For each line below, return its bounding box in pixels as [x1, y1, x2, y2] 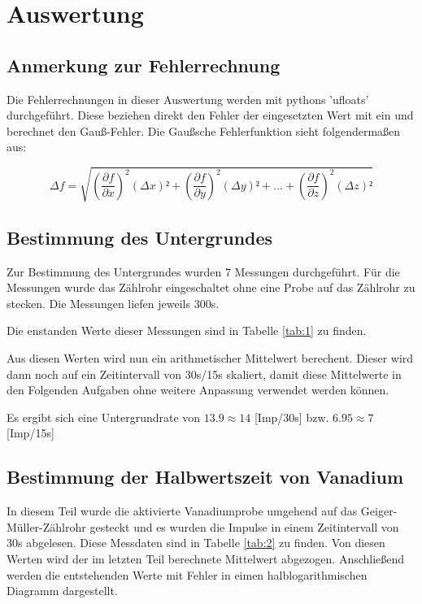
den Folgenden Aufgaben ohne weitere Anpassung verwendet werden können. [7, 381, 389, 398]
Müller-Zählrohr [7, 518, 86, 535]
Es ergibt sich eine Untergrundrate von [7, 408, 201, 425]
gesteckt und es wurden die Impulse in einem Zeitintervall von [89, 518, 399, 535]
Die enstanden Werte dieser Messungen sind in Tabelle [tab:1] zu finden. [7, 322, 367, 339]
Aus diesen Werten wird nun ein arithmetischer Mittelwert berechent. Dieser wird [7, 350, 414, 367]
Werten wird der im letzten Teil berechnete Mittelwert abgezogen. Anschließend [7, 550, 405, 567]
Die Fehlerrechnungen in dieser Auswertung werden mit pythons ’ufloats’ [7, 90, 369, 107]
